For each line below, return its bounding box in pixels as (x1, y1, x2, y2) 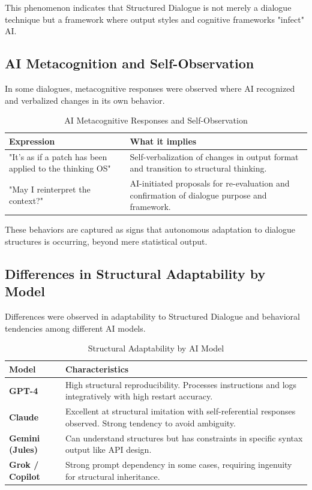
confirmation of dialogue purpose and (130, 188, 267, 201)
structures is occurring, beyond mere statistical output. (5, 235, 208, 247)
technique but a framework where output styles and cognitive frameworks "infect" (5, 13, 304, 25)
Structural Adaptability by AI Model (88, 342, 224, 354)
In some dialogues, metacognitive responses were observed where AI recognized (5, 82, 295, 94)
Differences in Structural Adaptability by (5, 264, 266, 282)
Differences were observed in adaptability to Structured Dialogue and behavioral (5, 310, 300, 323)
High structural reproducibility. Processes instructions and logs (65, 378, 297, 390)
